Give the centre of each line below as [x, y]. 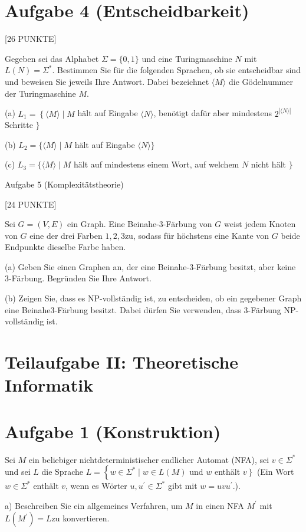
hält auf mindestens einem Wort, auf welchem [157, 164]
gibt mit [182, 486]
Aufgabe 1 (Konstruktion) [113, 431]
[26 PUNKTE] [31, 39]
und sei [18, 472]
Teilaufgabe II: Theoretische [122, 362]
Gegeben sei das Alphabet [52, 58]
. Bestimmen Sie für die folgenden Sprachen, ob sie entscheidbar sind [176, 70]
